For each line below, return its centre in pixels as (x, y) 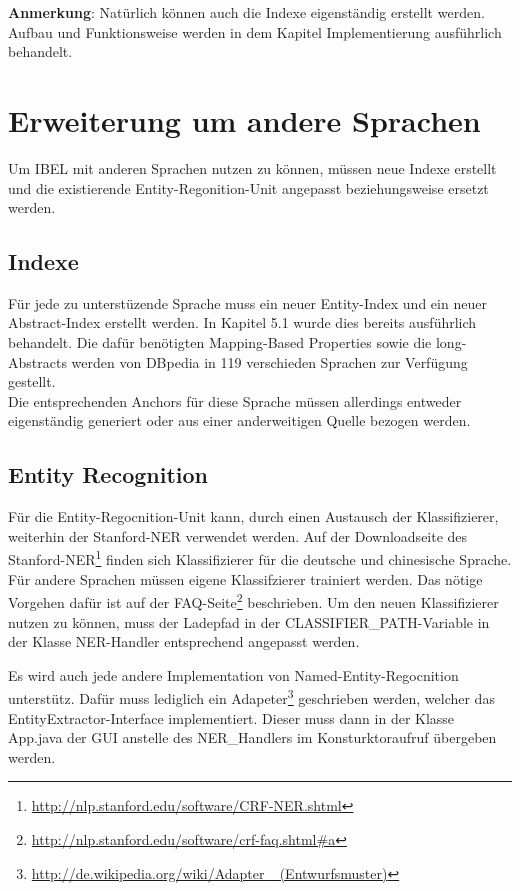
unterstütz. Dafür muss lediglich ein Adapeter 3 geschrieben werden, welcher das (251, 696)
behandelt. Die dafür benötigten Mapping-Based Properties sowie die (220, 342)
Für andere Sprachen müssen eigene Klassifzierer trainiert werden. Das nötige (245, 578)
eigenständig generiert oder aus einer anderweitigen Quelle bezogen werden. (239, 420)
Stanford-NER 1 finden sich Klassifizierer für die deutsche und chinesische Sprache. (260, 558)
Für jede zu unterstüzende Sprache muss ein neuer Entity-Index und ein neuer (247, 302)
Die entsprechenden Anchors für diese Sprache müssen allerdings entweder (235, 400)
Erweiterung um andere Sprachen (244, 119)
